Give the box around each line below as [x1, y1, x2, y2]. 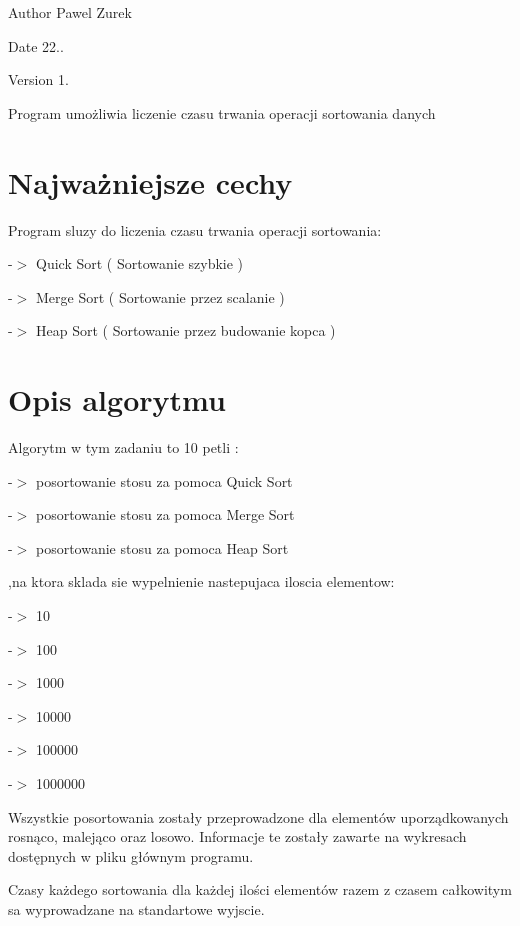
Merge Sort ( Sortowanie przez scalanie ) [35, 286, 285, 307]
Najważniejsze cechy [8, 161, 293, 202]
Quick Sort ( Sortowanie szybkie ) [35, 253, 244, 274]
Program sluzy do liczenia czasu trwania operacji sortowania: [8, 219, 382, 240]
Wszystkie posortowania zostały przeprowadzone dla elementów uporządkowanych [8, 806, 509, 827]
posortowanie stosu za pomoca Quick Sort [35, 470, 293, 491]
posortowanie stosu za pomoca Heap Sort [35, 537, 289, 558]
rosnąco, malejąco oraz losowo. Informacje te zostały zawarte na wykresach [8, 826, 467, 847]
